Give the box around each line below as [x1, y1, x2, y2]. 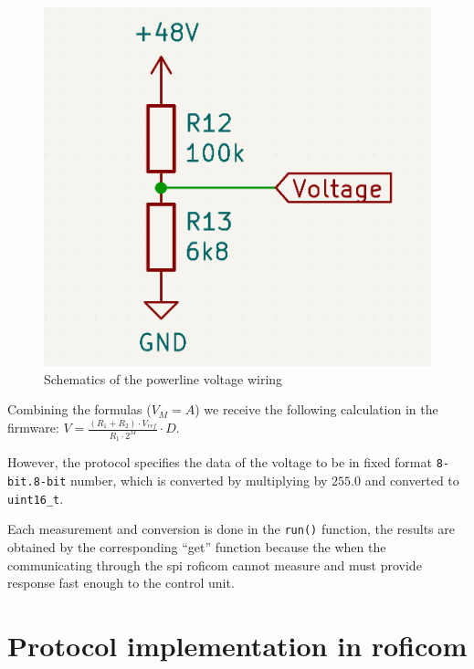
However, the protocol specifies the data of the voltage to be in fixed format [7, 453, 432, 472]
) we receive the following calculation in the [195, 400, 438, 419]
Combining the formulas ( [7, 400, 152, 419]
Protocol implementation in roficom [7, 627, 468, 664]
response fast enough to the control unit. [7, 573, 235, 592]
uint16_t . [7, 488, 64, 507]
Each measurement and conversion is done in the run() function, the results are [7, 519, 455, 538]
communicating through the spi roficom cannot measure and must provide [7, 555, 422, 574]
